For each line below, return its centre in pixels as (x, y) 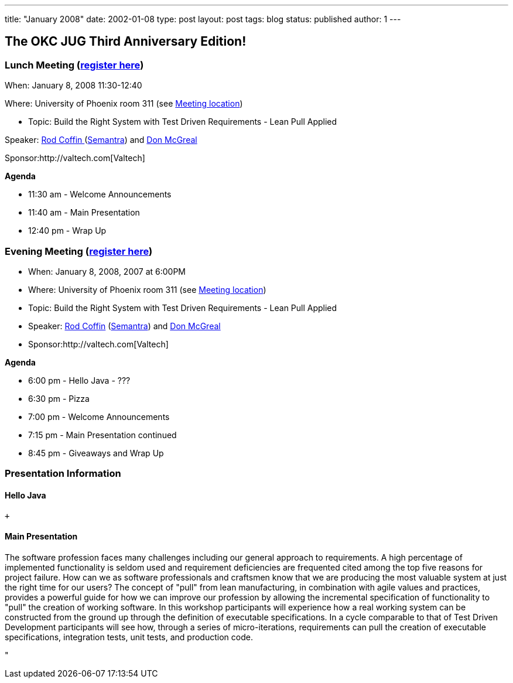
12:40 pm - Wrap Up (67, 231)
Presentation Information (63, 474)
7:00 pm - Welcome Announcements (99, 416)
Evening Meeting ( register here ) (79, 251)
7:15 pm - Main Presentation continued (102, 435)
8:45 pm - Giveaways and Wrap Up (96, 453)
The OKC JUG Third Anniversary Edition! (126, 42)
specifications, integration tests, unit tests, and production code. (129, 637)
